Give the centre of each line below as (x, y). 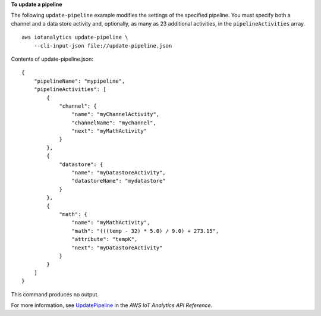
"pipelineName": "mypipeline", (79, 81)
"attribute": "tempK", (105, 239)
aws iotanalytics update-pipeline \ (75, 37)
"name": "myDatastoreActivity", (119, 173)
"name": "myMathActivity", (111, 223)
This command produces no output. (55, 294)
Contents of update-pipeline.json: (52, 59)
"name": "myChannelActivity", (116, 114)
